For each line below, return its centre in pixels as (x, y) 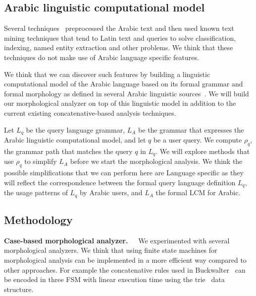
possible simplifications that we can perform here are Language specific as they (124, 173)
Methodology (38, 219)
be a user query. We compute (198, 140)
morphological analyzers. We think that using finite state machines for (111, 250)
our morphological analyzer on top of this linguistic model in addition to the (120, 103)
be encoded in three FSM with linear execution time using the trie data (114, 279)
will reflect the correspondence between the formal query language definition (120, 182)
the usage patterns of (36, 192)
